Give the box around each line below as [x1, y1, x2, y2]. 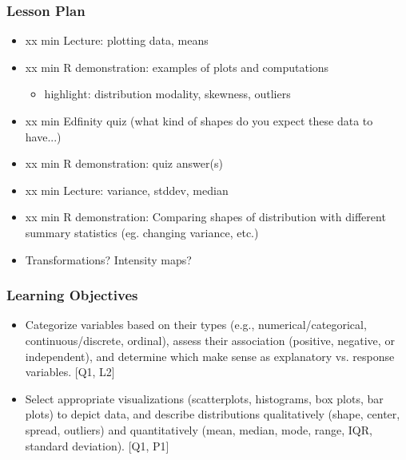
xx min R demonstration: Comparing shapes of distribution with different [25, 208, 386, 225]
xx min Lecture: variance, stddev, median [25, 181, 229, 198]
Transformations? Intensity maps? [25, 251, 192, 268]
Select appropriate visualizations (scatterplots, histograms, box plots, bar [25, 390, 384, 406]
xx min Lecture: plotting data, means [25, 32, 209, 49]
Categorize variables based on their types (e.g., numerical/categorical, [25, 316, 367, 333]
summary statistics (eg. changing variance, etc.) [25, 224, 259, 240]
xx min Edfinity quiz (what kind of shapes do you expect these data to [25, 113, 373, 129]
